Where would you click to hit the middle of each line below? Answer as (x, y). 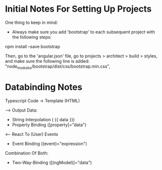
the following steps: (32, 37)
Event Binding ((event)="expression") (50, 143)
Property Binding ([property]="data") (49, 125)
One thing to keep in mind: (32, 22)
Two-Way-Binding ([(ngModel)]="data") (52, 162)
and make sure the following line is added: (47, 61)
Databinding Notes (44, 87)
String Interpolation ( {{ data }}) (43, 119)
